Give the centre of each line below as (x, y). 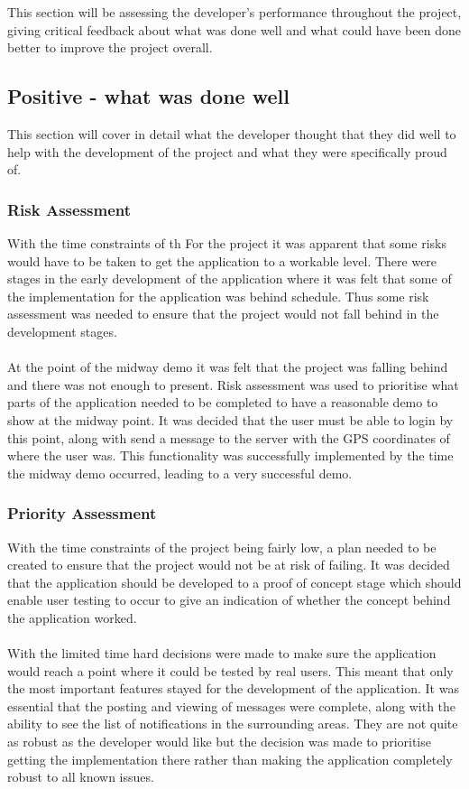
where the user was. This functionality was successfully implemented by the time (230, 455)
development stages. (62, 331)
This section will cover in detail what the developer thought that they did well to (232, 133)
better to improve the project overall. (110, 47)
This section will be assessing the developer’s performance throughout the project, (234, 12)
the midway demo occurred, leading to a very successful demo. (180, 473)
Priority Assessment (82, 513)
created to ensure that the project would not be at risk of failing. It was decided (229, 565)
